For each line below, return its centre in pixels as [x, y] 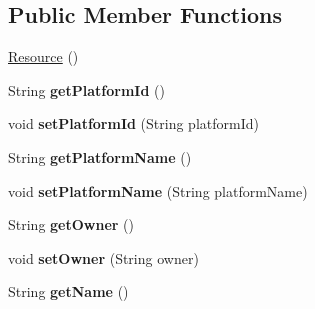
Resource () [43, 56]
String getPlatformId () [86, 89]
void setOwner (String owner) [103, 257]
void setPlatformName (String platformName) [158, 190]
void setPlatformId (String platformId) [133, 123]
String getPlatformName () [100, 156]
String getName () [68, 291]
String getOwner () [71, 224]
